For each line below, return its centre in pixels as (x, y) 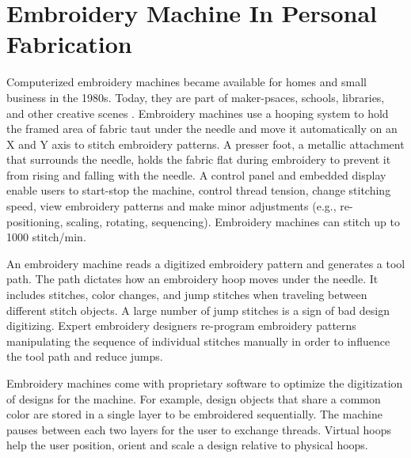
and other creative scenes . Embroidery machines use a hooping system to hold (198, 113)
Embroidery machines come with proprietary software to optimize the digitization (205, 383)
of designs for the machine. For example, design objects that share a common (194, 398)
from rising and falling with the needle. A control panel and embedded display (196, 174)
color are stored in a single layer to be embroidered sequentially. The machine (194, 414)
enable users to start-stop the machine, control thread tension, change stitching (199, 190)
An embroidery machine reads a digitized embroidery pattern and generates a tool (206, 263)
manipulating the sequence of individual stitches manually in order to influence (198, 341)
